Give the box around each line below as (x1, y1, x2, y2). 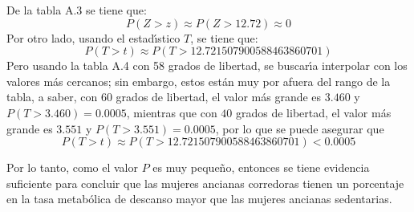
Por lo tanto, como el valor (6, 159, 138, 176)
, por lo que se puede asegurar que (215, 120, 384, 137)
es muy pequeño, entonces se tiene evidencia (152, 159, 370, 176)
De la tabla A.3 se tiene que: (6, 2, 147, 18)
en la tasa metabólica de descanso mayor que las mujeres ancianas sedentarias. (6, 190, 392, 207)
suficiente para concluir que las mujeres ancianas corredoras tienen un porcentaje (6, 174, 404, 191)
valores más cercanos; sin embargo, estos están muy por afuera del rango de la (6, 72, 391, 89)
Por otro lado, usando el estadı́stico (6, 29, 181, 46)
